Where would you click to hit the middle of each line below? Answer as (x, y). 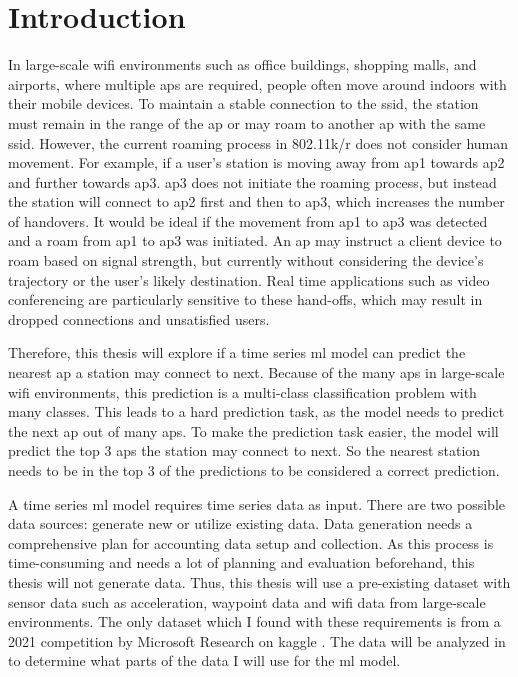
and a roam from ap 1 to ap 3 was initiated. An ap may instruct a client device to (255, 240)
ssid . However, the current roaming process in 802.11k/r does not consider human (258, 142)
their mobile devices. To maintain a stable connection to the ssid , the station (243, 103)
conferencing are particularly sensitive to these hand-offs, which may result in (245, 299)
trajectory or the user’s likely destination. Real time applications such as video (249, 279)
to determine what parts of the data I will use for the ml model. (204, 660)
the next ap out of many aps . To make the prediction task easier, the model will (253, 430)
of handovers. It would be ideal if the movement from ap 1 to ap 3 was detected (248, 220)
